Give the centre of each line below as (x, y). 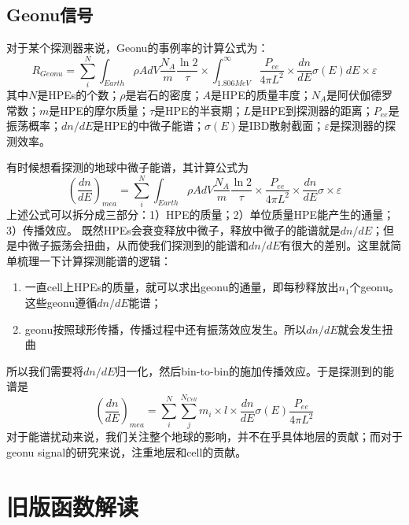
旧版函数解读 (73, 506)
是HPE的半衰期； (199, 110)
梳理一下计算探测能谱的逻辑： (94, 260)
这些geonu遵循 (61, 302)
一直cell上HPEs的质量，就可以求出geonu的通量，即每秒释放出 (182, 287)
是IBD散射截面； (281, 126)
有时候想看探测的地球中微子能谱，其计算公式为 (127, 167)
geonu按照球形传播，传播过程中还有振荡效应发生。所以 (166, 329)
